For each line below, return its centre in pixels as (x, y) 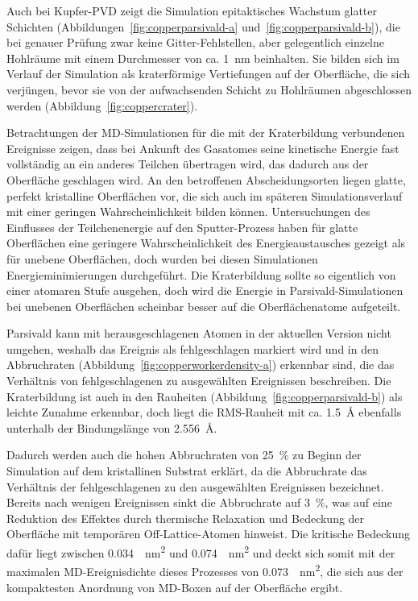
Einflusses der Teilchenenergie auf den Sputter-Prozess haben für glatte (182, 227)
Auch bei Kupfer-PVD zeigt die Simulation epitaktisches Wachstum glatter (192, 10)
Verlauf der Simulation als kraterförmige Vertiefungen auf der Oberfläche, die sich (209, 74)
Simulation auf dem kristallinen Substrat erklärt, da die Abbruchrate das (187, 471)
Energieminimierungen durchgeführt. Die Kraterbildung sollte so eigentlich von (201, 274)
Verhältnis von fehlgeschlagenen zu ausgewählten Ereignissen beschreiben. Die (199, 381)
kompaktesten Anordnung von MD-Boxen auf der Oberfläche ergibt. (175, 587)
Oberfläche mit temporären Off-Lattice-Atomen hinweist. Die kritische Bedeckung (208, 534)
